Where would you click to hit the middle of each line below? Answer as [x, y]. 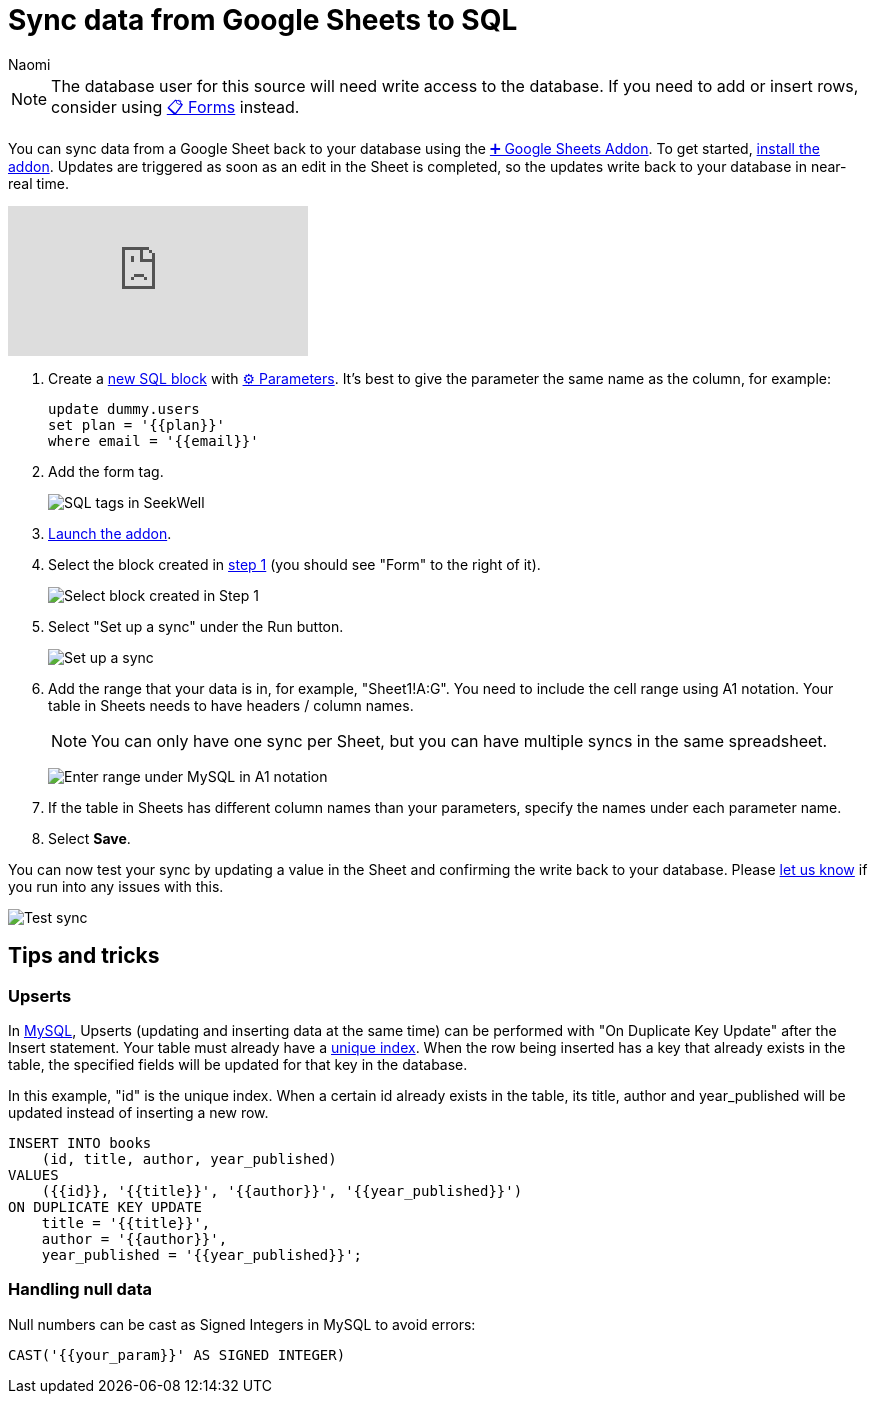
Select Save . [89, 838]
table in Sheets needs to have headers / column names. [231, 705]
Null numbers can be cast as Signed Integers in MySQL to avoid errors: [242, 1324]
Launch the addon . [110, 533]
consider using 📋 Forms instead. [175, 106]
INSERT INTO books [80, 1142]
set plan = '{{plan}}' [137, 424]
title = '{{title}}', [126, 1222]
